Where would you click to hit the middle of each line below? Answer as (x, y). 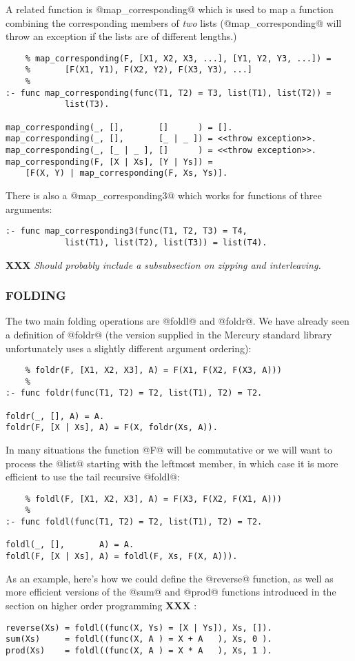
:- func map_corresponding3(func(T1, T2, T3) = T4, (126, 231)
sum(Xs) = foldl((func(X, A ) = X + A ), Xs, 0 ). (139, 639)
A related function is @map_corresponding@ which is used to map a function (170, 9)
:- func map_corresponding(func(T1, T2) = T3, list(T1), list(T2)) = (169, 93)
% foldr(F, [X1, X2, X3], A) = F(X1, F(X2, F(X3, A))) (153, 370)
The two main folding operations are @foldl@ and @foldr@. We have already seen (177, 321)
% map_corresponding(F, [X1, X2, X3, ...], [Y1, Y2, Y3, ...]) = (178, 58)
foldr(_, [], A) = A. (55, 416)
